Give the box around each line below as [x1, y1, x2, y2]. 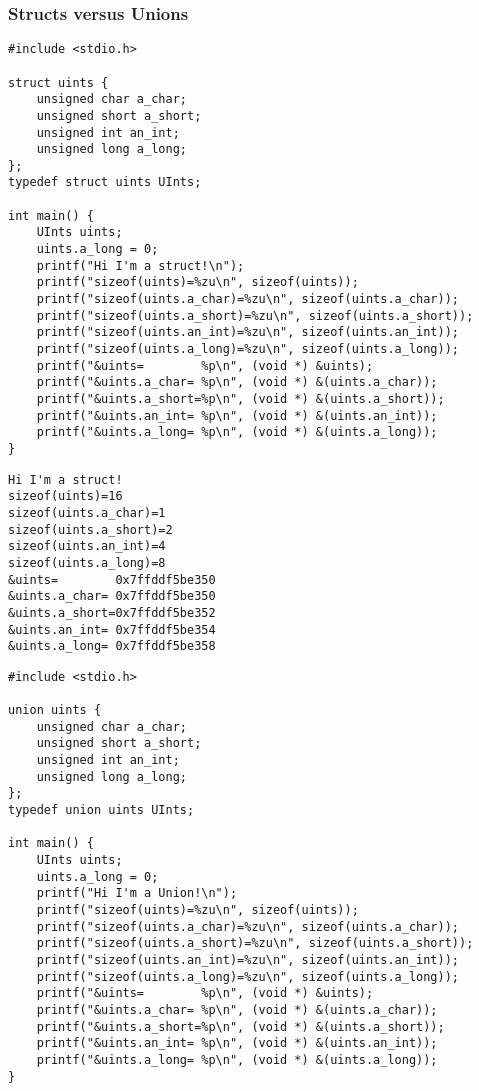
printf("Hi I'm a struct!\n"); [36, 258, 245, 273]
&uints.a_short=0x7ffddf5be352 [8, 605, 216, 620]
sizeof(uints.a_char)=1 [8, 505, 166, 520]
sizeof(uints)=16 [8, 489, 123, 504]
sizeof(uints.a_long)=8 [8, 555, 166, 570]
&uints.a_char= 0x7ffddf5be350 [8, 589, 216, 604]
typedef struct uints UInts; [8, 175, 202, 190]
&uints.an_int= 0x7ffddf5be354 [8, 622, 216, 637]
